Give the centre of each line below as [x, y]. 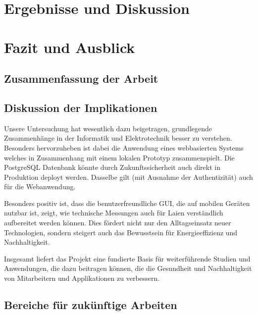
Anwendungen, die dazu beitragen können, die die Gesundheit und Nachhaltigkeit [128, 268]
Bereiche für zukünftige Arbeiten [91, 305]
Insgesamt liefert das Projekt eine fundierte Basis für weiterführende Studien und [127, 258]
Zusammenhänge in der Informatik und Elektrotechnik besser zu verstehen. [118, 138]
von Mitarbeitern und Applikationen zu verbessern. [82, 278]
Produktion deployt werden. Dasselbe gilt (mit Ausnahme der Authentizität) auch [128, 177]
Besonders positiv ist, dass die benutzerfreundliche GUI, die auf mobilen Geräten [127, 203]
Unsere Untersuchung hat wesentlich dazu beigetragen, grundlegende [108, 128]
